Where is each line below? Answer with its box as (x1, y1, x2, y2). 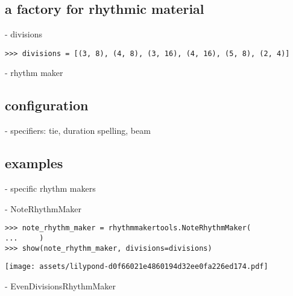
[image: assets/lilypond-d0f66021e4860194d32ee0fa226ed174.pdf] (5, 262, 268, 271)
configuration (5, 96, 89, 115)
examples (5, 154, 63, 172)
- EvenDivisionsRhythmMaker (5, 279, 116, 292)
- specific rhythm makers (5, 182, 96, 195)
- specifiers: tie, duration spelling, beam (5, 124, 151, 137)
